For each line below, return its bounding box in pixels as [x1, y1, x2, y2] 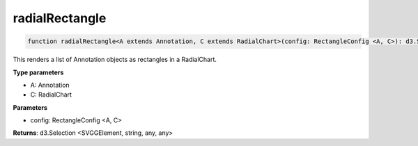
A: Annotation [30, 81, 70, 89]
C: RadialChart [30, 90, 72, 99]
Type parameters [13, 68, 64, 76]
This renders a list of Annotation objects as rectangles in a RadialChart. [13, 56, 217, 64]
